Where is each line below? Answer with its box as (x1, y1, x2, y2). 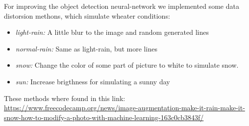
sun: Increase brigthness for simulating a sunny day (15, 76, 170, 86)
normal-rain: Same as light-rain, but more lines (15, 43, 157, 53)
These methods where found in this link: (4, 93, 125, 103)
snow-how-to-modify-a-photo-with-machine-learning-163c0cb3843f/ (4, 112, 204, 122)
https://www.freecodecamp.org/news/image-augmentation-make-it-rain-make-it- (4, 102, 245, 113)
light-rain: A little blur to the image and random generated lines (15, 27, 209, 37)
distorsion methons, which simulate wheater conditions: (4, 10, 170, 21)
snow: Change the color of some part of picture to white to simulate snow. (15, 60, 239, 70)
